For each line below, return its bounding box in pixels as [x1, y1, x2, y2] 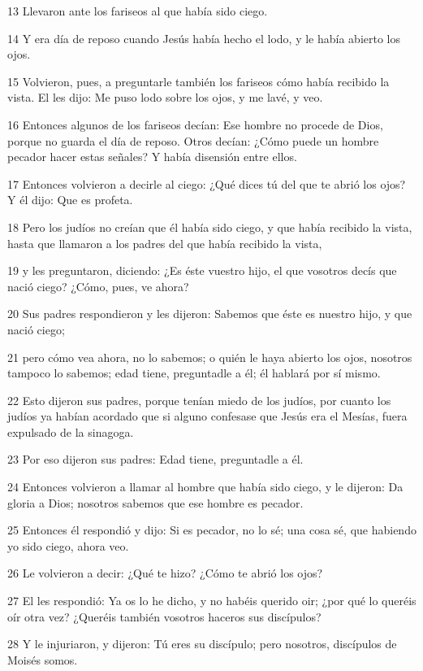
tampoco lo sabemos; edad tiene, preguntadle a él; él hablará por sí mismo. [7, 364, 381, 381]
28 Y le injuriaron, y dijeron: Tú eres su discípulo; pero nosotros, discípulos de [7, 635, 397, 652]
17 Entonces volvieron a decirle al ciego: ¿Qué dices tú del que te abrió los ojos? [7, 175, 406, 192]
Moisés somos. [7, 651, 78, 668]
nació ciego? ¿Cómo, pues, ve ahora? [7, 277, 189, 294]
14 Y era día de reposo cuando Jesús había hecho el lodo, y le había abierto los [7, 29, 400, 46]
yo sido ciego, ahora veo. [7, 537, 129, 554]
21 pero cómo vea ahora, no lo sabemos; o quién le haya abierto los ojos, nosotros [7, 348, 412, 365]
